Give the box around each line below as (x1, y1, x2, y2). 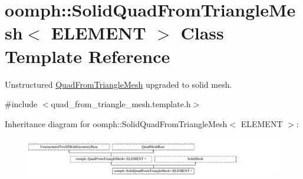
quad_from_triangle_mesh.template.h (51, 98, 191, 110)
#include (5, 98, 38, 110)
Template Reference (5, 44, 170, 68)
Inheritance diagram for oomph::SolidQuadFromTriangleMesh (5, 117, 228, 130)
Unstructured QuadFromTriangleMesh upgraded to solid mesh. (5, 78, 232, 90)
